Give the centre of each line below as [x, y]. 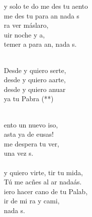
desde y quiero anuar [35, 89]
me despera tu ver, [32, 143]
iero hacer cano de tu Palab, [46, 191]
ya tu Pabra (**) [29, 99]
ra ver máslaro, [26, 25]
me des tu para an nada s [42, 15]
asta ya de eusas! [29, 134]
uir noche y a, [24, 34]
